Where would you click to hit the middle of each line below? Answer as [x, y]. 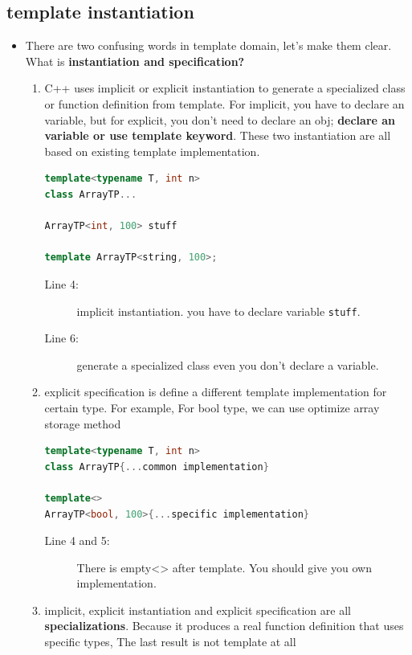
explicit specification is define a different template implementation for [216, 392]
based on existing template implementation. [152, 151]
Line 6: [61, 338]
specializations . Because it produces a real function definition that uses [224, 626]
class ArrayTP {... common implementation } [157, 467]
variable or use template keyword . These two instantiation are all [218, 135]
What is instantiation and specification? [135, 61]
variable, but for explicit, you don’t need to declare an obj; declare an [220, 119]
